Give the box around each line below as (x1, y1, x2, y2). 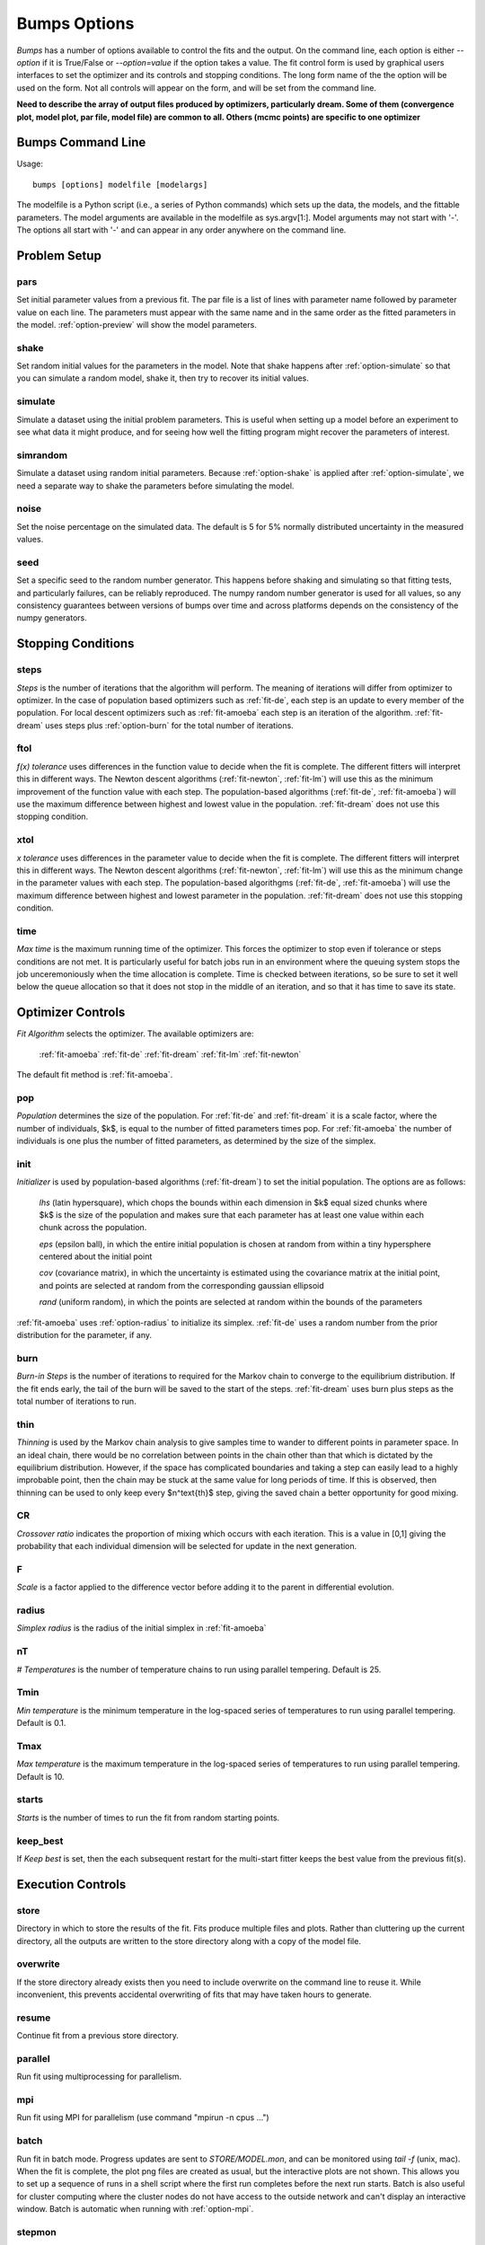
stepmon (16, 2225, 57, 2238)
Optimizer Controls (16, 1005, 126, 1020)
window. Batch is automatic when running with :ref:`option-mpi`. (16, 2204, 254, 2214)
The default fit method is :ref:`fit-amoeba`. (16, 1070, 173, 1080)
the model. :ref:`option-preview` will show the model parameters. (16, 319, 258, 330)
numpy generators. (16, 612, 87, 623)
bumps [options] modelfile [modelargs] (32, 180, 208, 189)
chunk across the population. (39, 1222, 147, 1233)
